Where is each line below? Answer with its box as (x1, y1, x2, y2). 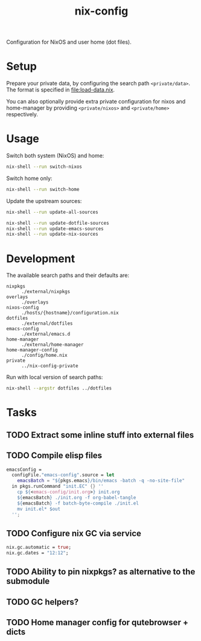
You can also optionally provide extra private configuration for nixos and (6, 98, 186, 105)
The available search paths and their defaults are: (6, 271, 130, 279)
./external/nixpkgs (21, 289, 71, 295)
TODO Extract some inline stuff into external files (6, 430, 194, 440)
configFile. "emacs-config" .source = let (11, 472, 115, 478)
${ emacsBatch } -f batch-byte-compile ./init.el (17, 500, 139, 506)
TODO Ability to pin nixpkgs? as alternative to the (6, 566, 196, 577)
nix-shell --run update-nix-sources (6, 231, 98, 237)
